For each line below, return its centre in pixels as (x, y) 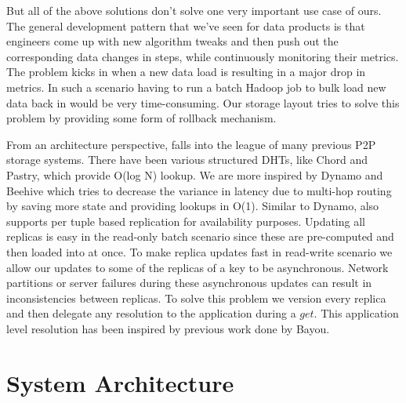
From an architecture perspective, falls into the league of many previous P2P (191, 144)
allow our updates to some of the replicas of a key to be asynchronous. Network (198, 267)
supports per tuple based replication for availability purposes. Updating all (186, 221)
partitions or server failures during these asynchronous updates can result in (189, 283)
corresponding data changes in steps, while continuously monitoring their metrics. (203, 56)
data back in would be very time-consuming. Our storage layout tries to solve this (203, 102)
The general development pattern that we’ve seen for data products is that (186, 25)
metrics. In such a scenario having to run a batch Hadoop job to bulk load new (196, 87)
